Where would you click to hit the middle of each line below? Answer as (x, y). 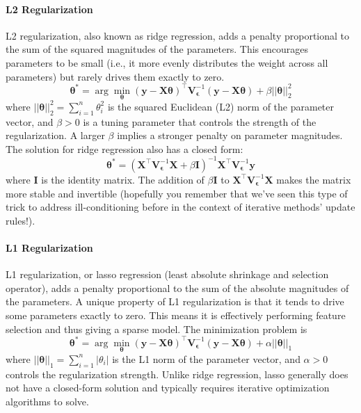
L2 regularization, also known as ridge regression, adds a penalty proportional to (178, 35)
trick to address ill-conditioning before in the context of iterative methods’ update (180, 207)
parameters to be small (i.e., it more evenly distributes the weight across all (167, 62)
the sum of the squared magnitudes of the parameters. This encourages (157, 49)
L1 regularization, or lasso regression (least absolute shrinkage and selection (167, 274)
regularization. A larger (55, 135)
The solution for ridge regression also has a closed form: (125, 148)
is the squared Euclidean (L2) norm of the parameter (220, 106)
